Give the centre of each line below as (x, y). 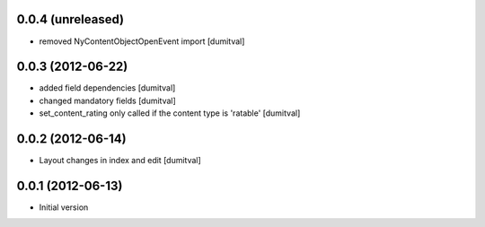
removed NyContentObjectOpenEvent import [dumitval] (142, 41)
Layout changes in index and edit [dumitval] (120, 161)
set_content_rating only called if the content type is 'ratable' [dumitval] (170, 113)
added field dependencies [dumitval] (107, 88)
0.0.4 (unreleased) (71, 19)
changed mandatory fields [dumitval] (108, 100)
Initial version (64, 207)
